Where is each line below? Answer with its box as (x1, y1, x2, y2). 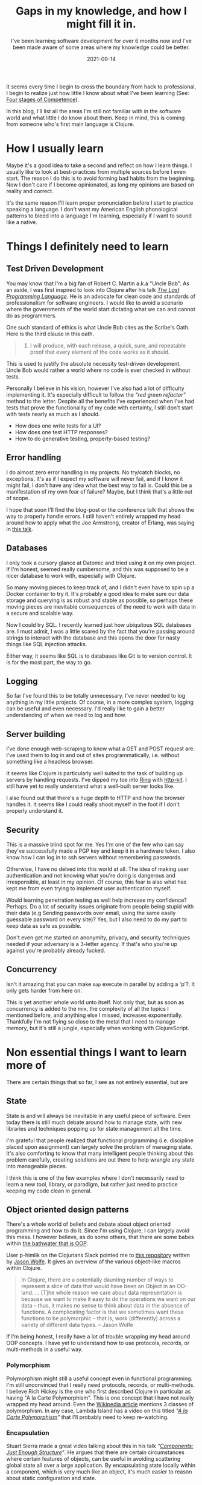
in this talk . (6, 525, 33, 532)
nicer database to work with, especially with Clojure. (6, 572, 136, 579)
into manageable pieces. (6, 1162, 68, 1169)
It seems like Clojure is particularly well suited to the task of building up (6, 770, 183, 777)
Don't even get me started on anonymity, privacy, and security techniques (6, 934, 191, 941)
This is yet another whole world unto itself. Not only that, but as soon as (6, 998, 185, 1006)
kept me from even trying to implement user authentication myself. (6, 884, 172, 891)
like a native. (6, 218, 37, 225)
